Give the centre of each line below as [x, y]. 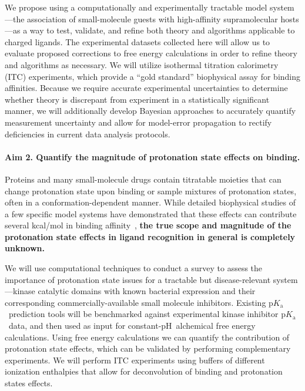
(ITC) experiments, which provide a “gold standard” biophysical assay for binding [153, 76]
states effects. [29, 383]
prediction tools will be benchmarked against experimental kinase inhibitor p [147, 314]
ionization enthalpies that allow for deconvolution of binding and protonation [144, 371]
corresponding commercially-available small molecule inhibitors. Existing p [139, 302]
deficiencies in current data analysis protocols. [88, 134]
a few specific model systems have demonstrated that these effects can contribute [151, 213]
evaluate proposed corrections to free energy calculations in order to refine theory [151, 53]
